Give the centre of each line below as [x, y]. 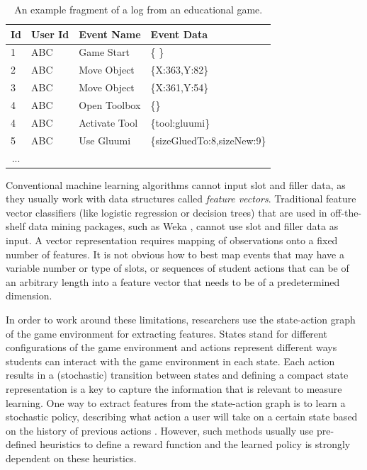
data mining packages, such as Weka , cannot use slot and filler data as [183, 226]
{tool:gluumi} [180, 122]
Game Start [104, 52]
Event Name [110, 34]
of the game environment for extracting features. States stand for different [166, 333]
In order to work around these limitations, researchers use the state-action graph [181, 319]
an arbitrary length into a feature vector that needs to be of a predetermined [173, 281]
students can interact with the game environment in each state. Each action [170, 361]
